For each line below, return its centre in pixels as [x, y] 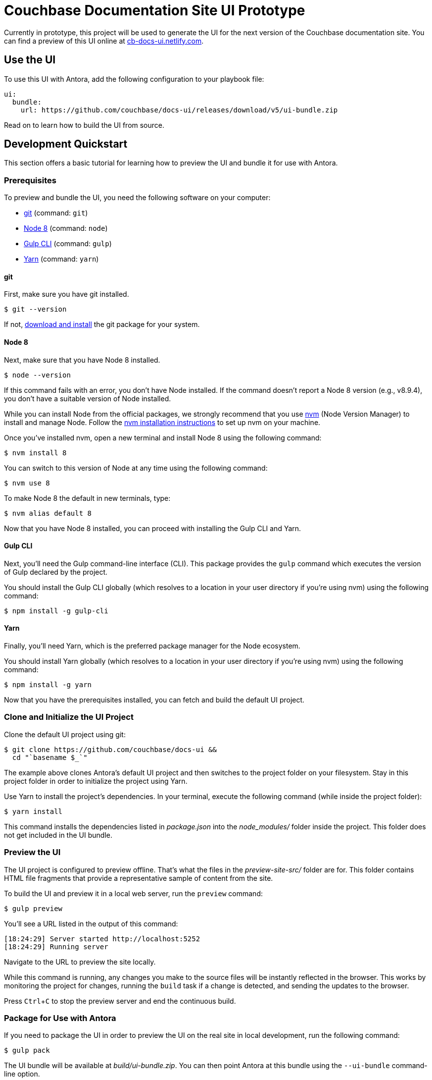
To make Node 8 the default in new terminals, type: [87, 498]
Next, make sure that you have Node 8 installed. [82, 360]
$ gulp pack [27, 1051]
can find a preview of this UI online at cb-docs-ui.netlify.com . [104, 41]
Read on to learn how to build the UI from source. [84, 125]
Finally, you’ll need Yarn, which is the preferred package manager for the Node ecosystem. [152, 646]
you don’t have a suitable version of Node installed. [88, 398]
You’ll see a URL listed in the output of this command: [91, 923]
